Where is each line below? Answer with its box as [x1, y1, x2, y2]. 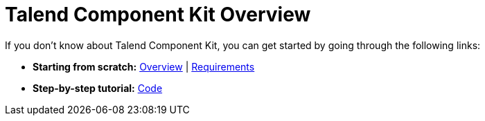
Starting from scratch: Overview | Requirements [33, 60, 255, 73]
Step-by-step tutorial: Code [33, 82, 163, 94]
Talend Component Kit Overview [5, 3, 311, 26]
